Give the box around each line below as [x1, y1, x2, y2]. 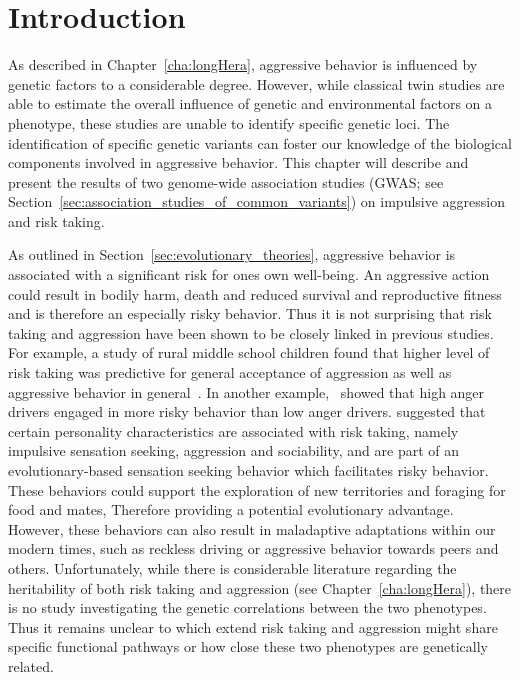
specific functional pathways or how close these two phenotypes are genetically [8, 636, 488, 657]
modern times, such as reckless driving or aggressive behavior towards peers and [8, 538, 499, 559]
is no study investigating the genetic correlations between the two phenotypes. [8, 597, 487, 618]
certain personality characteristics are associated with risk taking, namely [8, 420, 459, 441]
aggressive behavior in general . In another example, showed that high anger [8, 381, 485, 402]
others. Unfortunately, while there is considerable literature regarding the [8, 557, 457, 578]
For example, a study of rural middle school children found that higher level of [8, 342, 490, 363]
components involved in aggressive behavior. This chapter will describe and [8, 152, 469, 173]
